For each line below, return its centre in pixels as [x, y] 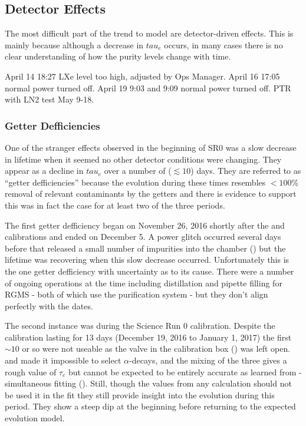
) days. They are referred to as [246, 171]
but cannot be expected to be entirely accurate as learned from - [185, 371]
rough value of [31, 371]
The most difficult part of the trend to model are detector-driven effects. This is [149, 33]
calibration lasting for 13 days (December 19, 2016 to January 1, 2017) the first [148, 337]
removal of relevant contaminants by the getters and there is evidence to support [151, 194]
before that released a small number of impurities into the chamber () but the [145, 248]
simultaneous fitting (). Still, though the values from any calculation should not [148, 383]
